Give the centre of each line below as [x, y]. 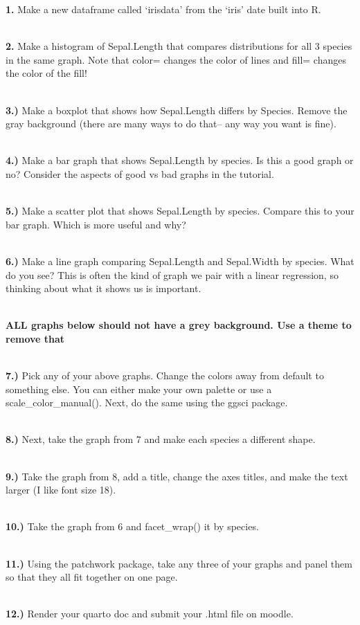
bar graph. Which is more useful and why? [96, 224]
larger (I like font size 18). [61, 490]
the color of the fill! [46, 73]
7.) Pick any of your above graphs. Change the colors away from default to [165, 375]
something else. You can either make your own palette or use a [139, 389]
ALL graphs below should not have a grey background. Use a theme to [179, 325]
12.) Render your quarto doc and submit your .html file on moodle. [150, 614]
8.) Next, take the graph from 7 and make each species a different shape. [161, 439]
